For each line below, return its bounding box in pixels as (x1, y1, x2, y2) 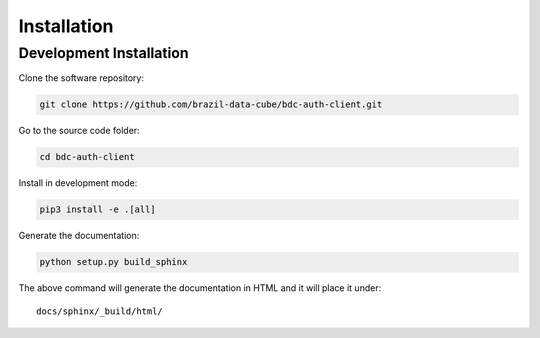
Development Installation (18, 44, 189, 62)
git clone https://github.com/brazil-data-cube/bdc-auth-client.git (39, 99, 383, 110)
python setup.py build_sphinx (39, 256, 188, 268)
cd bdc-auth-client (39, 151, 135, 163)
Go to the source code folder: (18, 125, 140, 137)
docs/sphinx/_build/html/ (36, 305, 164, 317)
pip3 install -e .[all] (39, 204, 157, 215)
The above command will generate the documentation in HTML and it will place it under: (18, 282, 382, 294)
